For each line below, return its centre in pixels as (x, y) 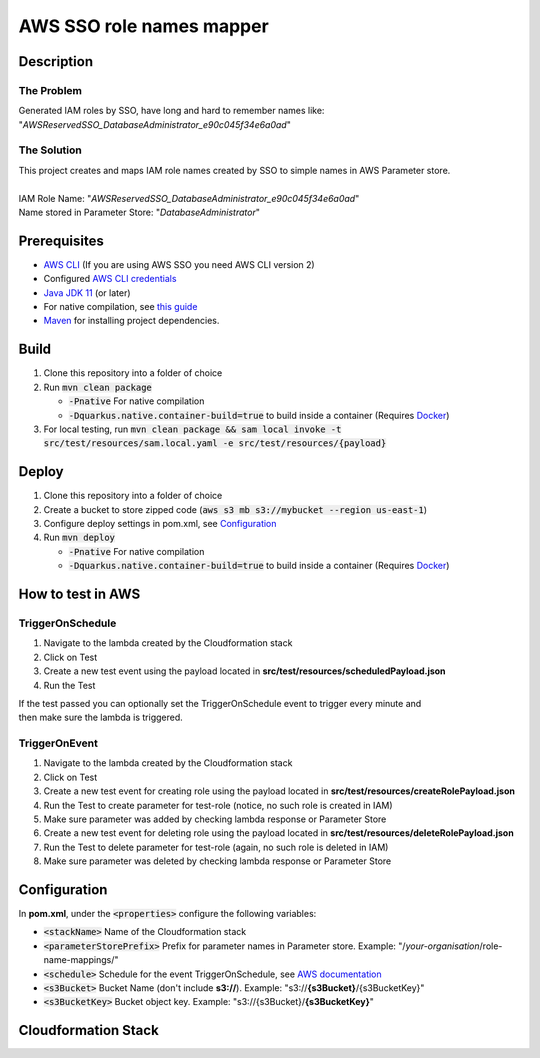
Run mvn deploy (79, 537)
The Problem (50, 90)
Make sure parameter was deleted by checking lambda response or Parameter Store (217, 861)
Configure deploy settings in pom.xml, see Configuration (160, 524)
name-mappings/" (81, 960)
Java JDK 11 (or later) (87, 292)
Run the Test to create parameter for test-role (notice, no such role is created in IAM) (218, 805)
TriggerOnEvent (58, 743)
